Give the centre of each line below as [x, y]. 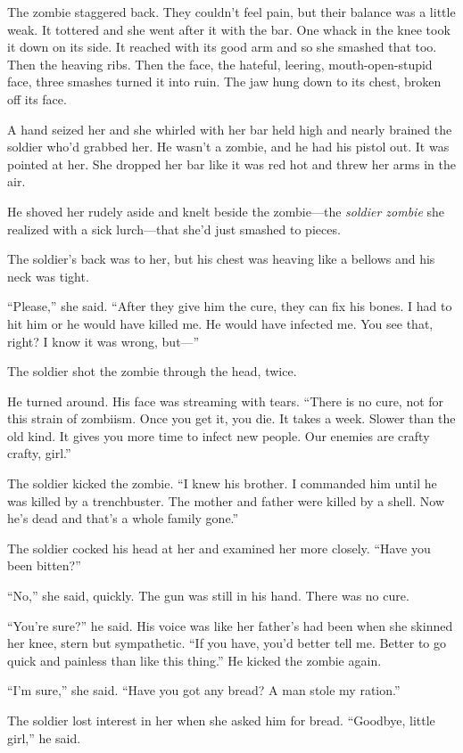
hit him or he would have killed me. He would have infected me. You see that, [220, 323]
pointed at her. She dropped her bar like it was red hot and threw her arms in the [231, 164]
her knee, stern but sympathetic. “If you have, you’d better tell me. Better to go [227, 643]
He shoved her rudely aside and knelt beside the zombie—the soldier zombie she [226, 211]
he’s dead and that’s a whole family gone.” [123, 518]
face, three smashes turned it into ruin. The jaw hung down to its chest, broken [224, 82]
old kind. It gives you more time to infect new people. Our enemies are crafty [219, 435]
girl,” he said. [44, 737]
